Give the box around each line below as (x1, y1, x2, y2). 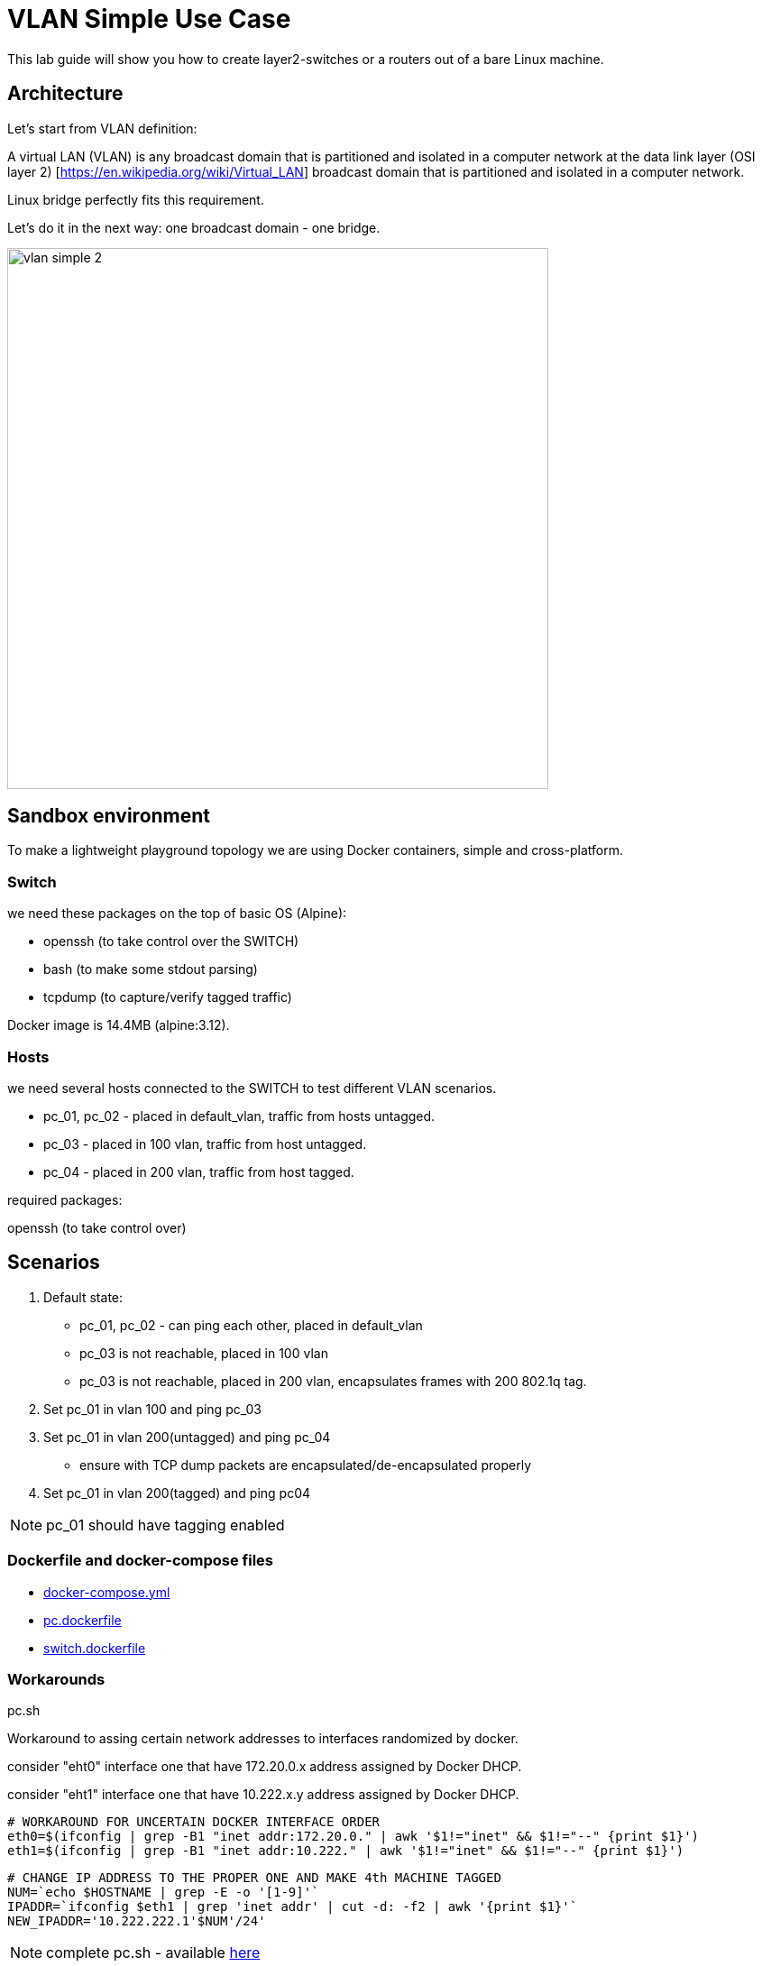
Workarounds (7, 1669, 106, 1688)
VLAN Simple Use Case (7, 4, 291, 34)
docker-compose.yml (43, 1584, 170, 1600)
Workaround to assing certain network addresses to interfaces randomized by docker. (7, 1731, 519, 1747)
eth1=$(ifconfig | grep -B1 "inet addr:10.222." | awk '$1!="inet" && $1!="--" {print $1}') (7, 1843, 684, 1859)
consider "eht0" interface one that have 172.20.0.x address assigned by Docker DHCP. (7, 1759, 522, 1775)
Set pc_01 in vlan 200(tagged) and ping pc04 (43, 1484, 311, 1501)
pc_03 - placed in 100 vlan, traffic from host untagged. (43, 1135, 367, 1152)
